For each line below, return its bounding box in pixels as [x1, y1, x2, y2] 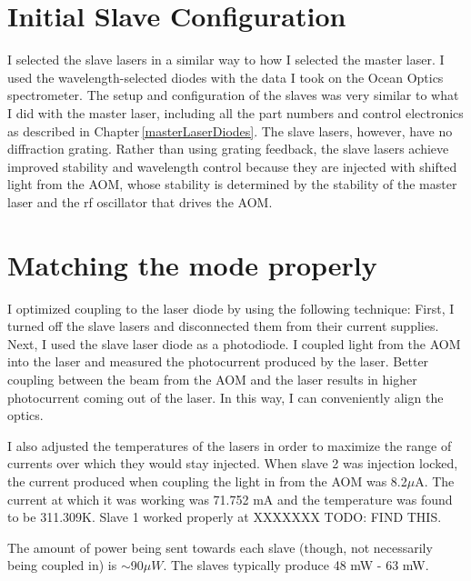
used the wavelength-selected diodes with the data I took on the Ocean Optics [7, 67, 444, 86]
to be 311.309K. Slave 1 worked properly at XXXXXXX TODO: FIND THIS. [7, 507, 442, 526]
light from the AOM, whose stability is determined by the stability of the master [7, 175, 457, 194]
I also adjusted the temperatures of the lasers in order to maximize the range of [7, 436, 452, 455]
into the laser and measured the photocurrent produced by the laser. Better [7, 352, 429, 371]
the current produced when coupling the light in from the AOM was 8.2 [7, 471, 407, 490]
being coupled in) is [7, 556, 117, 575]
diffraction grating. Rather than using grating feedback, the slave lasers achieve [7, 139, 449, 158]
